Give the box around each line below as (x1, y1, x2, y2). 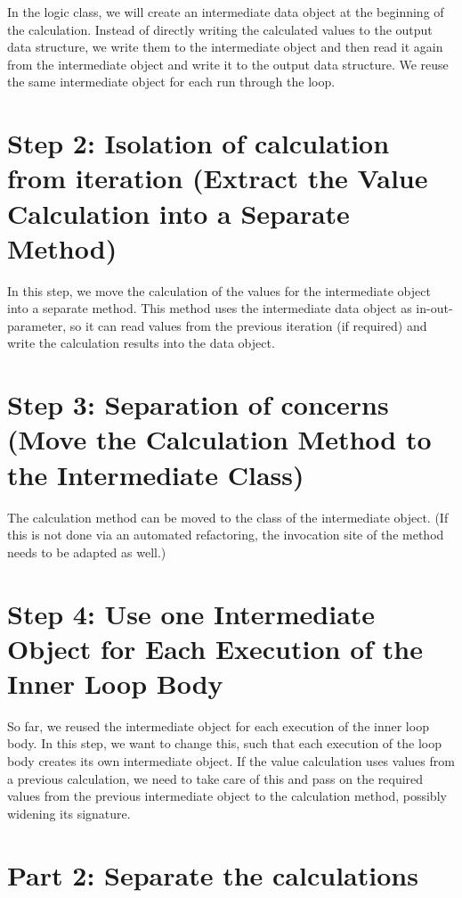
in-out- (416, 299, 453, 317)
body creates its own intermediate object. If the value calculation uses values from (7, 752, 455, 770)
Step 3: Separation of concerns (7, 386, 389, 423)
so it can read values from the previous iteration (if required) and (69, 316, 427, 334)
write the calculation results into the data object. (7, 334, 275, 352)
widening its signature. (7, 803, 131, 822)
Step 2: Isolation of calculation (7, 125, 390, 161)
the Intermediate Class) (7, 456, 304, 492)
